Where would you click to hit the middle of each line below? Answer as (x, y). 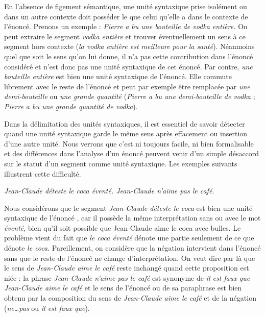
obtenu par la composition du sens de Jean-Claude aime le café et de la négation (130, 298)
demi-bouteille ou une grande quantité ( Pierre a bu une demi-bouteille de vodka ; (130, 96)
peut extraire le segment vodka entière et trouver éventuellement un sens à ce (125, 36)
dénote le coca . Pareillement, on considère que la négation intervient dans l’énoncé (132, 248)
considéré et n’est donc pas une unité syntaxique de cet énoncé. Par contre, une (128, 66)
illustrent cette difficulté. (43, 173)
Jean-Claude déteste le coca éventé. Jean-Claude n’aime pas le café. (109, 191)
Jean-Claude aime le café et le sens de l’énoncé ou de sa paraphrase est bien (123, 288)
